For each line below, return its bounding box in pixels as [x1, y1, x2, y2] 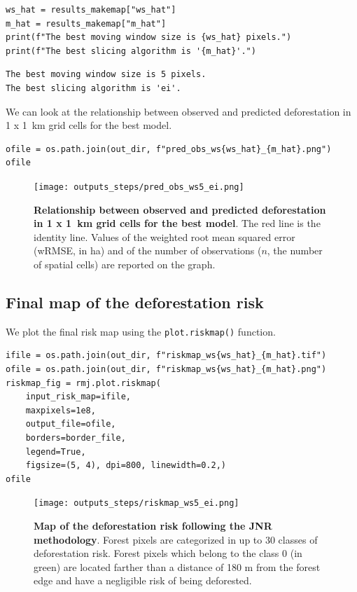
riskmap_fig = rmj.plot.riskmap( [6, 378, 161, 388]
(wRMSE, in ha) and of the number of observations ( [34, 243, 262, 258]
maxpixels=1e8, [25, 405, 96, 415]
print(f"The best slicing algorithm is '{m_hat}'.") [6, 46, 256, 56]
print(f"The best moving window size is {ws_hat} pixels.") [6, 32, 292, 43]
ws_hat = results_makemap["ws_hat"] [6, 5, 176, 15]
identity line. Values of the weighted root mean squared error [34, 229, 295, 244]
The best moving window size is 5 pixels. [6, 69, 206, 80]
